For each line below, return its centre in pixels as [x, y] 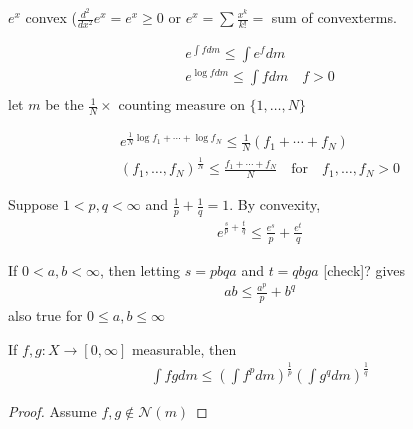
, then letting [140, 269]
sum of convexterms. [334, 17]
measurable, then [184, 348]
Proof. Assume [52, 410]
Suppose [33, 204]
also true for [45, 315]
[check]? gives [364, 269]
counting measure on [181, 104]
